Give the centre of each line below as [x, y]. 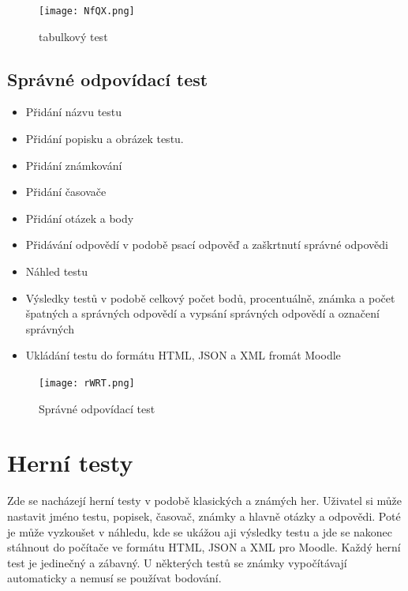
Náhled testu [57, 271]
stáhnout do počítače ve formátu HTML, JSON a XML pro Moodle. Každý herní [204, 547]
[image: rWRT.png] [87, 383]
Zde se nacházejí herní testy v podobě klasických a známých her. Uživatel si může [205, 501]
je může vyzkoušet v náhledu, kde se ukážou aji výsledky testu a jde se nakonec [200, 531]
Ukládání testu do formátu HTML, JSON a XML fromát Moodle [183, 355]
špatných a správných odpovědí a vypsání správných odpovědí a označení [202, 313]
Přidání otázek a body [80, 218]
